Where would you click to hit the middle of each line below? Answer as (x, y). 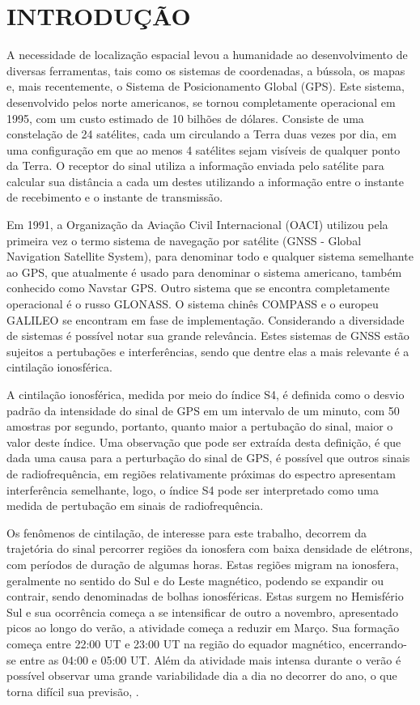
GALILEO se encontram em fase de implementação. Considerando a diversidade (206, 319)
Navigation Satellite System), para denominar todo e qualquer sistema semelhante (210, 256)
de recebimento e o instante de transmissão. (115, 197)
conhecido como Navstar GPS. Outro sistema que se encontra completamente (198, 288)
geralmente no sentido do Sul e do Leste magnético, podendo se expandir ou (195, 580)
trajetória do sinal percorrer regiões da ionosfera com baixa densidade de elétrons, (210, 548)
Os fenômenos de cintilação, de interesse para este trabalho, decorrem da (187, 532)
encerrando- (378, 643)
